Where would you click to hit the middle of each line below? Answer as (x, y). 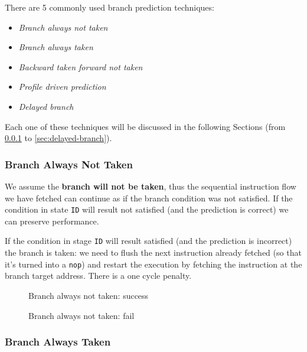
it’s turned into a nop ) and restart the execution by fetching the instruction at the (153, 264)
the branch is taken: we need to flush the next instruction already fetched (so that (153, 252)
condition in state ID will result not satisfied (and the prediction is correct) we (147, 209)
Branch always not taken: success (89, 295)
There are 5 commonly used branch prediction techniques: (110, 7)
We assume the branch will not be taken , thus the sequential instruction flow (151, 186)
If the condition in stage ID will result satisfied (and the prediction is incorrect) (148, 241)
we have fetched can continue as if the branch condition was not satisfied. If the (149, 198)
